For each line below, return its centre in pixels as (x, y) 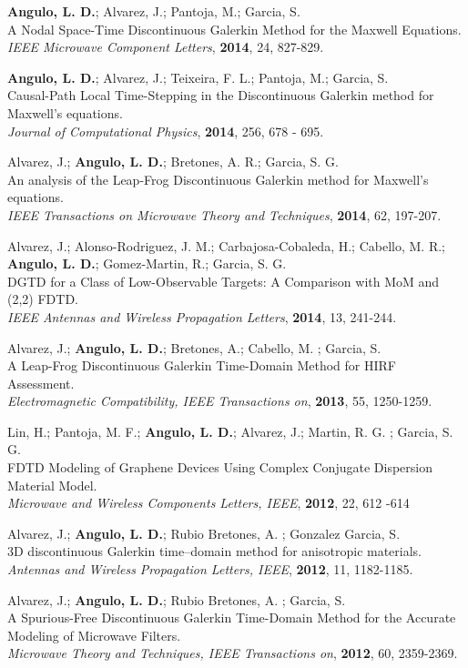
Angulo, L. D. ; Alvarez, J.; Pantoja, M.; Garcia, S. (154, 11)
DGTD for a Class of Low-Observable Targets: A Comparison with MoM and (224, 281)
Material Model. (52, 485)
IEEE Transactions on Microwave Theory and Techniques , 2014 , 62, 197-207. (224, 214)
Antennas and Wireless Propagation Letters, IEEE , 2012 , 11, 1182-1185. (210, 569)
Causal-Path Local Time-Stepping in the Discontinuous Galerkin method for (221, 95)
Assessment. (41, 383)
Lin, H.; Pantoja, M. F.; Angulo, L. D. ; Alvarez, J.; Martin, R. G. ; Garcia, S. (230, 431)
